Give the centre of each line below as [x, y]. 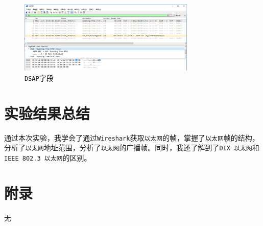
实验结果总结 [47, 113]
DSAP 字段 [39, 78]
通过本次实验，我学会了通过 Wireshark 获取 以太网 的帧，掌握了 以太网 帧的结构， [132, 137]
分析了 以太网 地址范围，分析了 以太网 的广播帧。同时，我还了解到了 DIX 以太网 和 [132, 148]
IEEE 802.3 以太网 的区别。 [48, 158]
